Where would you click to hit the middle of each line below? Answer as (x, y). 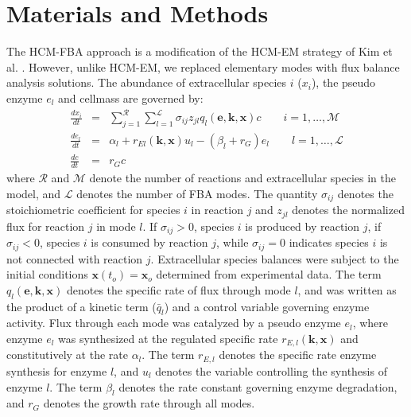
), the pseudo (343, 82)
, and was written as (347, 289)
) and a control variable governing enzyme (267, 306)
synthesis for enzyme (57, 370)
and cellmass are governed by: (131, 97)
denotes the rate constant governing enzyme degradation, (258, 386)
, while (232, 242)
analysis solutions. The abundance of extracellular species (147, 82)
